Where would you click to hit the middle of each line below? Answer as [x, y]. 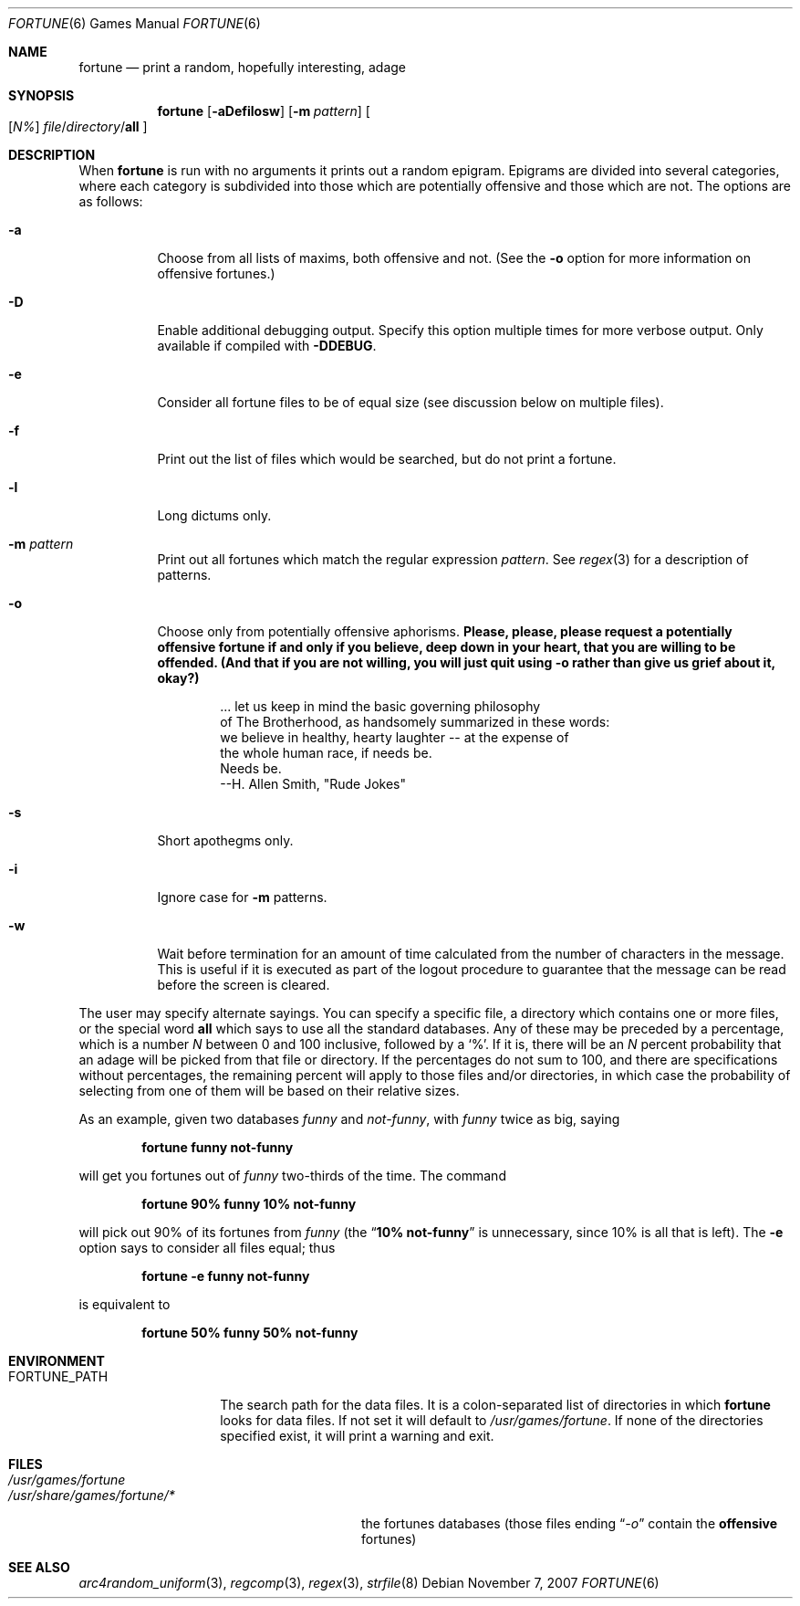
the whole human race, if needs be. [326, 753]
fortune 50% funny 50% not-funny [250, 1333]
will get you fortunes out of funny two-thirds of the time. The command [292, 1176]
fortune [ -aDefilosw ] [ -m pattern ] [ [264, 111]
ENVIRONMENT [57, 1361]
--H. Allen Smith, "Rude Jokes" [313, 784]
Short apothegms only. [225, 840]
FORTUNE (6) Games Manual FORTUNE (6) [135, 23]
